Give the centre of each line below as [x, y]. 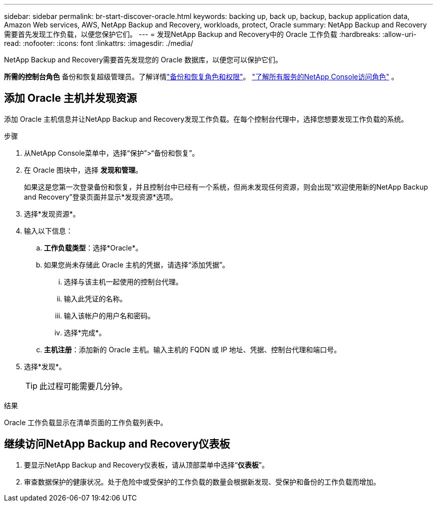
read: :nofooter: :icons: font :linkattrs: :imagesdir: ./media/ [99, 43]
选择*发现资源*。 [52, 214]
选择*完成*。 [85, 332]
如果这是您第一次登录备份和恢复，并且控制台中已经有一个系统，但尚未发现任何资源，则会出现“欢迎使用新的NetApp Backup [226, 187]
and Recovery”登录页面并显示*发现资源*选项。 [101, 197]
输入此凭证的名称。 [95, 298]
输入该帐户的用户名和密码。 [109, 315]
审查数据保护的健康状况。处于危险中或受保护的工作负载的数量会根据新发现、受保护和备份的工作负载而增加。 [202, 482]
